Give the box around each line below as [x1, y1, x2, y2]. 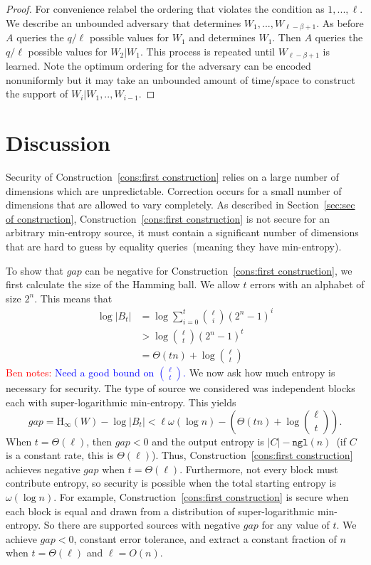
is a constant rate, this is [6, 448, 114, 463]
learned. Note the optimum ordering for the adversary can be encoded [6, 58, 311, 73]
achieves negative [6, 461, 80, 476]
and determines [189, 30, 256, 45]
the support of [6, 86, 68, 101]
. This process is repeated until [140, 43, 275, 58]
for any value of [261, 517, 330, 532]
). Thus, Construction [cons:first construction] [152, 448, 353, 463]
